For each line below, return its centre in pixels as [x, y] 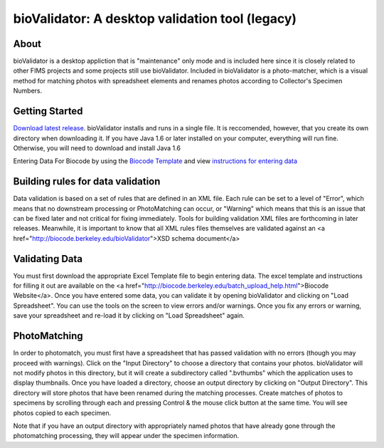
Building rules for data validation [87, 182]
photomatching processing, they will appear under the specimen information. [126, 436]
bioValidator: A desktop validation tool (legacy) [155, 19]
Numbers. [28, 91]
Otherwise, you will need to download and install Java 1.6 [97, 148]
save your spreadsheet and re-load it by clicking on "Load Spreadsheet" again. [129, 316]
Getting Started [48, 111]
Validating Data [48, 259]
